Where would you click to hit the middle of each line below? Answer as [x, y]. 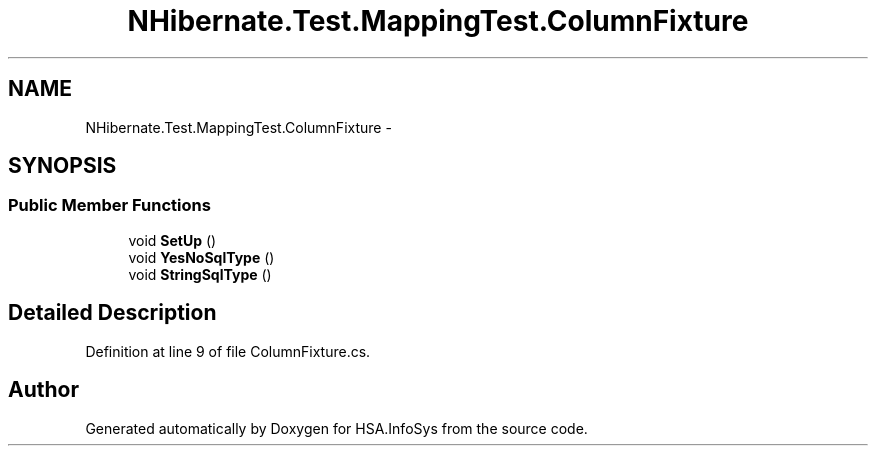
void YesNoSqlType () [201, 257]
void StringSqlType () [200, 274]
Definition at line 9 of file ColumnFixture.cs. [228, 351]
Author [43, 390]
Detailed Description [112, 313]
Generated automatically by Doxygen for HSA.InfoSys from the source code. [336, 428]
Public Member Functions [109, 205]
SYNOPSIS [62, 166]
